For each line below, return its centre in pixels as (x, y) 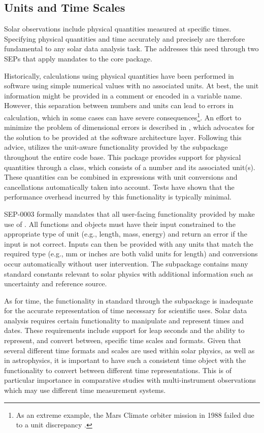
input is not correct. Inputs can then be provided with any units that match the (129, 243)
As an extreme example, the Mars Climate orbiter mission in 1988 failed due (135, 414)
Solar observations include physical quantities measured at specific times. (118, 29)
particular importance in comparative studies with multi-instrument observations (130, 380)
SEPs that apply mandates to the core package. (78, 58)
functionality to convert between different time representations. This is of (118, 370)
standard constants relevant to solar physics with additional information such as (129, 273)
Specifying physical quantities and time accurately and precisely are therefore (125, 38)
